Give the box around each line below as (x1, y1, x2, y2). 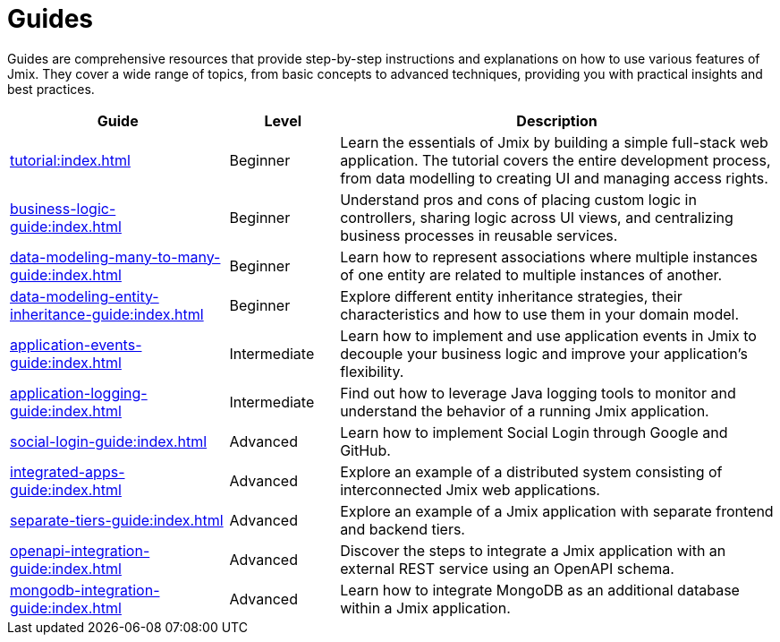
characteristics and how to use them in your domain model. (340, 304, 740, 323)
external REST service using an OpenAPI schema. (340, 559, 674, 578)
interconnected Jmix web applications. (340, 480, 600, 499)
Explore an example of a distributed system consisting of (340, 462, 723, 481)
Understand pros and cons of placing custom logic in (340, 190, 697, 209)
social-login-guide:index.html (10, 432, 208, 450)
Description (516, 111, 598, 130)
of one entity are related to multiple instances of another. (340, 265, 723, 284)
